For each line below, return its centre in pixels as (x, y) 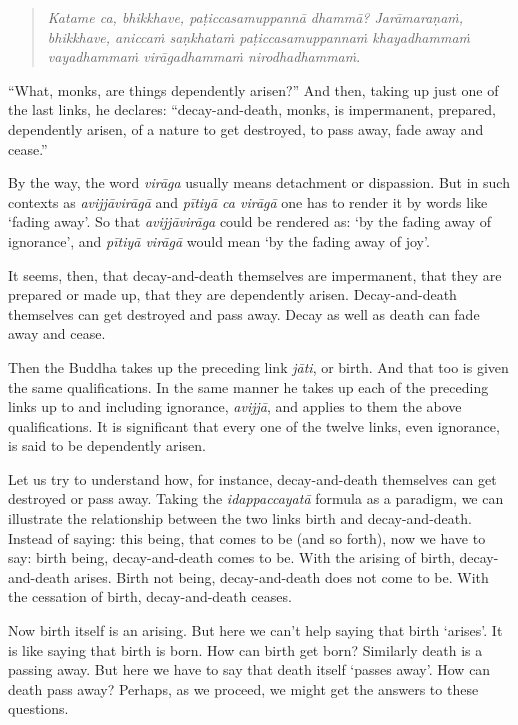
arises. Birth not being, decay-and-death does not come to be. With (281, 576)
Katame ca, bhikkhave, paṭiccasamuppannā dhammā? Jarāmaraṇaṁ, (255, 17)
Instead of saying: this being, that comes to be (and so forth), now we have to (247, 537)
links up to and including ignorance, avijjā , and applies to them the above (235, 406)
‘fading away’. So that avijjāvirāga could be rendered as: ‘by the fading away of (250, 221)
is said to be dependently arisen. (107, 445)
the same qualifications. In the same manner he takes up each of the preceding (248, 386)
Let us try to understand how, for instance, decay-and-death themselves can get (252, 478)
